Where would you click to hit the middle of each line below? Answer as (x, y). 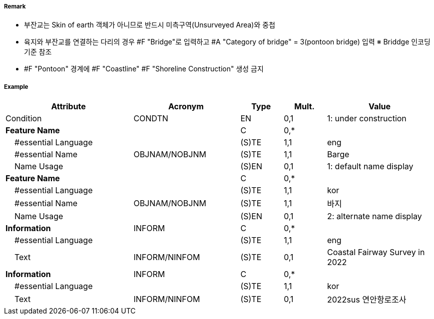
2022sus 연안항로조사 (367, 300)
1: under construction (367, 119)
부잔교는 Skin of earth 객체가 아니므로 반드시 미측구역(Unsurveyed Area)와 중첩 (150, 25)
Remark (15, 6)
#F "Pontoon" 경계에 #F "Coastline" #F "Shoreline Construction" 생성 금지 (144, 69)
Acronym (186, 107)
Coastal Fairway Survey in (376, 252)
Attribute (68, 107)
